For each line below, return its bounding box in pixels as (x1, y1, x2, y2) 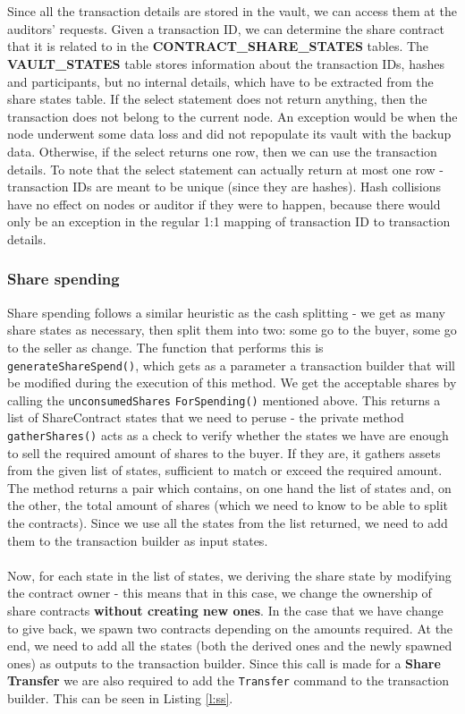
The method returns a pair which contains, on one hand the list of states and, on (7, 478, 452, 497)
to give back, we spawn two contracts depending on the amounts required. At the (7, 618, 453, 637)
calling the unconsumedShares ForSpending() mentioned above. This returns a (7, 390, 441, 409)
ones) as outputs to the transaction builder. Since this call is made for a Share (7, 653, 441, 672)
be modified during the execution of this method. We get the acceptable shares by (7, 373, 457, 392)
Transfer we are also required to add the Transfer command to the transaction (7, 671, 450, 690)
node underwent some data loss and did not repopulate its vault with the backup (7, 124, 452, 143)
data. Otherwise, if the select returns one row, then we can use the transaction (7, 141, 437, 160)
